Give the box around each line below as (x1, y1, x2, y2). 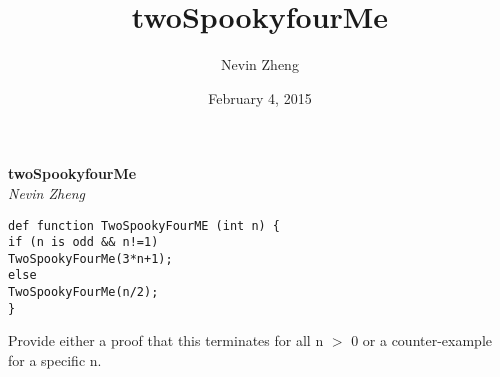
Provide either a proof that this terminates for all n (8, 330, 324, 351)
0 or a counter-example (351, 330, 493, 351)
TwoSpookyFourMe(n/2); (8, 285, 159, 300)
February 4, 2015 (208, 87, 312, 108)
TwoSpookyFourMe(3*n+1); (8, 251, 173, 266)
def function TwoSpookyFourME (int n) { (8, 218, 281, 233)
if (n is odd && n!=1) (8, 235, 159, 250)
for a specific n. (8, 350, 102, 371)
